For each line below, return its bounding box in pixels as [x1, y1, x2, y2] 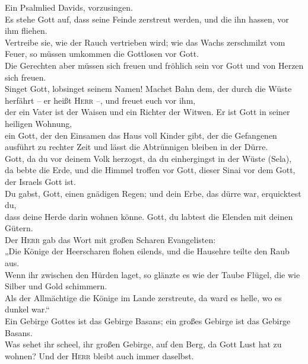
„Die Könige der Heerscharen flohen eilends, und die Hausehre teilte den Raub [5, 245, 290, 257]
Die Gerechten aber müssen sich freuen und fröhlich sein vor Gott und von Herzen [5, 59, 304, 71]
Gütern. [5, 222, 33, 234]
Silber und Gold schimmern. [5, 280, 107, 292]
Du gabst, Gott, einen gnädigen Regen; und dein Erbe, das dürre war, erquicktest [5, 187, 301, 199]
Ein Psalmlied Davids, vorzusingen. [5, 1, 133, 13]
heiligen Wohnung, [5, 117, 72, 129]
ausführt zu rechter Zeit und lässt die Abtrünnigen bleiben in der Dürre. [5, 141, 268, 153]
